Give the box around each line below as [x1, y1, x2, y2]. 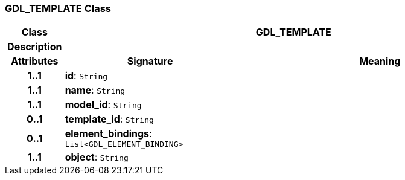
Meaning [359, 55, 401, 68]
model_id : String [65, 98, 142, 111]
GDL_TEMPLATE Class [5, 2, 111, 14]
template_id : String [65, 113, 154, 126]
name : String [65, 84, 126, 97]
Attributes [11, 55, 59, 68]
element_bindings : [65, 127, 152, 140]
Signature [127, 55, 173, 68]
